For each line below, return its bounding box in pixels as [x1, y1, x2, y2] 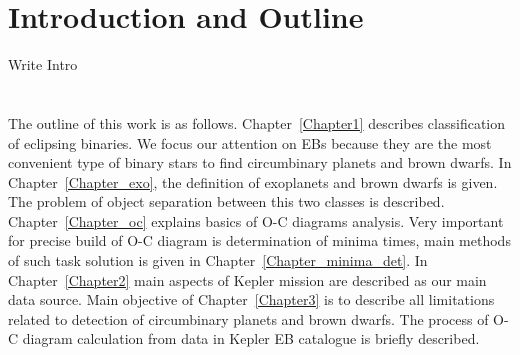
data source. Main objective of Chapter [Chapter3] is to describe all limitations [8, 289, 495, 310]
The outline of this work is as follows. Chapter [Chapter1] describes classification [8, 112, 506, 133]
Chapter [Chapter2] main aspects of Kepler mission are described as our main [8, 269, 487, 290]
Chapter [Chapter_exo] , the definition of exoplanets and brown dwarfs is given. [8, 171, 498, 192]
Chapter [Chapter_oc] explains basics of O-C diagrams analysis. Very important [8, 210, 504, 231]
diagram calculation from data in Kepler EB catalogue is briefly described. [22, 328, 480, 349]
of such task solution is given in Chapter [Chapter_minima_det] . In [8, 250, 428, 271]
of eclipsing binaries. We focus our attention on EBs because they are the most [8, 132, 492, 153]
